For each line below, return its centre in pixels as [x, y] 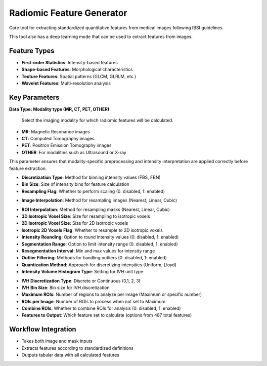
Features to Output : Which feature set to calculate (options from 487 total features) [107, 315]
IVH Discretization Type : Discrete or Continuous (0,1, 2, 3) [81, 281]
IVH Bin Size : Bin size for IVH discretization [66, 287]
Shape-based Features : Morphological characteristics [77, 70]
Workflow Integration [43, 329]
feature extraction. [28, 168]
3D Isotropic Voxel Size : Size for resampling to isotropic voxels [86, 216]
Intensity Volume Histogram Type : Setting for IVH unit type [82, 272]
